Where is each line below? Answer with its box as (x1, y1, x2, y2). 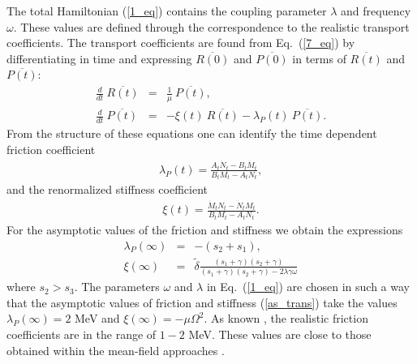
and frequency (341, 2, 411, 19)
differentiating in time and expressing (6, 49, 192, 66)
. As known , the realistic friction (204, 310, 368, 327)
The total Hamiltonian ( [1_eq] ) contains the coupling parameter (6, 2, 327, 19)
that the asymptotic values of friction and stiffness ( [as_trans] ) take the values (6, 293, 398, 310)
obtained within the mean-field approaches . (6, 341, 225, 358)
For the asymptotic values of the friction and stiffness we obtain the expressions (6, 221, 403, 238)
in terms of (292, 49, 346, 66)
